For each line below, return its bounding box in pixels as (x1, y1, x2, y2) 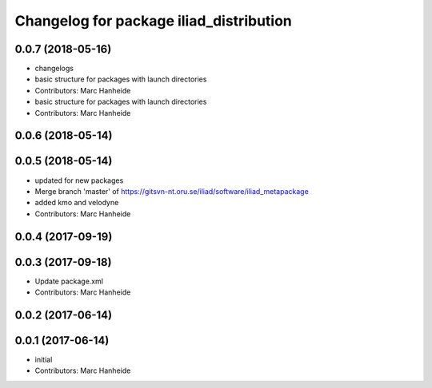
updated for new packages (34, 176, 124, 185)
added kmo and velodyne (34, 198, 119, 208)
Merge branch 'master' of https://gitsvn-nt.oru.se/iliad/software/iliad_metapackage (34, 186, 310, 196)
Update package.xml (34, 276, 104, 286)
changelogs (34, 64, 74, 73)
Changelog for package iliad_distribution (14, 12, 292, 30)
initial (34, 354, 53, 364)
